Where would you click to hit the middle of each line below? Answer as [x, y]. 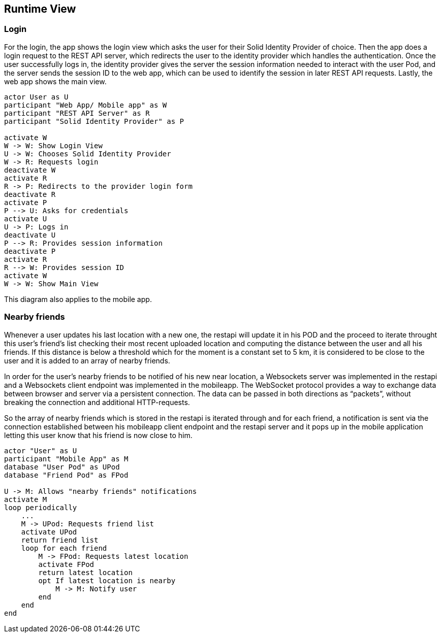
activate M [26, 499]
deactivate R [30, 194]
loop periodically [41, 507]
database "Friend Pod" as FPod [66, 475]
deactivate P [30, 251]
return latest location [85, 572]
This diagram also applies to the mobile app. [78, 299]
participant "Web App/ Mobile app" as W [86, 105]
